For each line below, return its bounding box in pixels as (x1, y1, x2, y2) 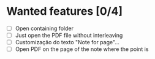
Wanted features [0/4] (6, 4, 123, 18)
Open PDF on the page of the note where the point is (15, 45, 149, 53)
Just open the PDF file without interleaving (15, 32, 123, 39)
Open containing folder (15, 25, 74, 32)
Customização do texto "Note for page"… (15, 39, 119, 46)
